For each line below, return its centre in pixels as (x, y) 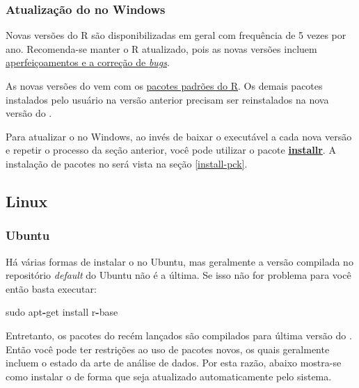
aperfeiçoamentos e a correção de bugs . (88, 62)
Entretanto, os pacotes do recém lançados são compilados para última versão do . (179, 335)
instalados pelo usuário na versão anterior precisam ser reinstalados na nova (167, 99)
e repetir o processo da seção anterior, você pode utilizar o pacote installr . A (171, 150)
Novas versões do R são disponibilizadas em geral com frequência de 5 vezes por (176, 35)
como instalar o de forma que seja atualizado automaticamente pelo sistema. (169, 376)
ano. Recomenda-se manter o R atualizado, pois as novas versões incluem (161, 48)
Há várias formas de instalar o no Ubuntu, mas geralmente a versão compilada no (179, 261)
